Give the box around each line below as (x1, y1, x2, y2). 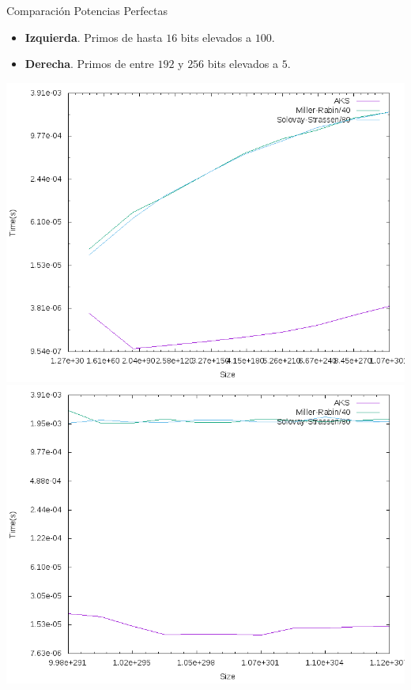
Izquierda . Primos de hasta (25, 28, 163, 45)
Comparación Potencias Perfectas (6, 2, 168, 18)
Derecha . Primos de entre (25, 55, 154, 72)
